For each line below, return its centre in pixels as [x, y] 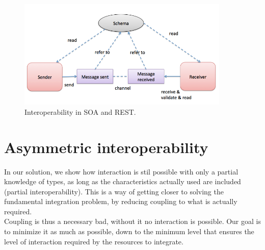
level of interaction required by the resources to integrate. [94, 241]
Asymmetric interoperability [106, 147]
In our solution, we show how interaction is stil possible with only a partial [121, 171]
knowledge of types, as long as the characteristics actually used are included [123, 181]
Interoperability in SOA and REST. [80, 111]
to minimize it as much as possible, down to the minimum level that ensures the [129, 231]
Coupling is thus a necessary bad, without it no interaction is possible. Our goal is [132, 221]
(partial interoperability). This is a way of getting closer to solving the [114, 191]
